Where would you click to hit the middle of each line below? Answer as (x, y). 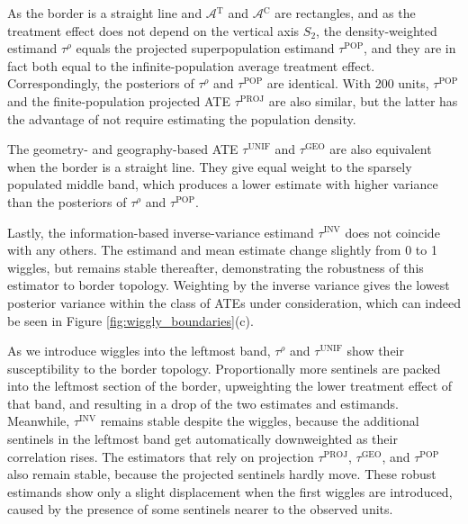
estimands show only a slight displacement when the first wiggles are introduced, (230, 491)
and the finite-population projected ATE (119, 100)
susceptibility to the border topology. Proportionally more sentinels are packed (224, 368)
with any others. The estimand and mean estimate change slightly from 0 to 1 (222, 250)
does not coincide (392, 232)
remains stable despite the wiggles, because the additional (260, 421)
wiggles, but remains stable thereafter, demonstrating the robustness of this (216, 267)
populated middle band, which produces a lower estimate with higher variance (223, 184)
